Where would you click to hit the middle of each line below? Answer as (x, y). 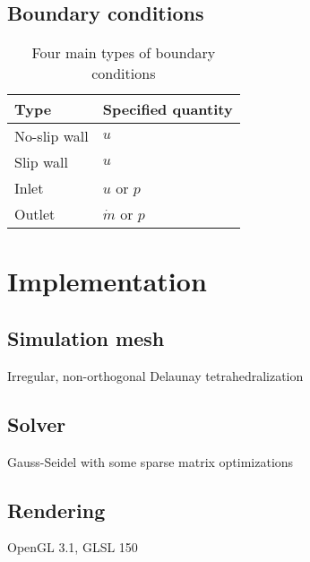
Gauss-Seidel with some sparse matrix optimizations (151, 461)
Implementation (107, 281)
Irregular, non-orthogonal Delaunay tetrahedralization (155, 375)
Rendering (56, 510)
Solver (37, 424)
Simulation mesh (86, 337)
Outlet (35, 214)
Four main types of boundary (124, 53)
